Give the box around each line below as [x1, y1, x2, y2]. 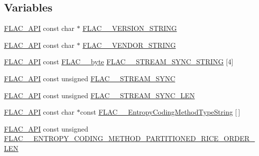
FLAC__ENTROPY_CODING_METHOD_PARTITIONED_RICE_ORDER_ [4, 133, 255, 144]
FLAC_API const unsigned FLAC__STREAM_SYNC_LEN [4, 90, 195, 100]
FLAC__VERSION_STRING [82, 23, 177, 33]
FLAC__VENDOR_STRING [82, 39, 176, 50]
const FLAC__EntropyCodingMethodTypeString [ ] [80, 107, 241, 117]
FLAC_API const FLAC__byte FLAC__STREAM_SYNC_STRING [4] [4, 56, 234, 67]
